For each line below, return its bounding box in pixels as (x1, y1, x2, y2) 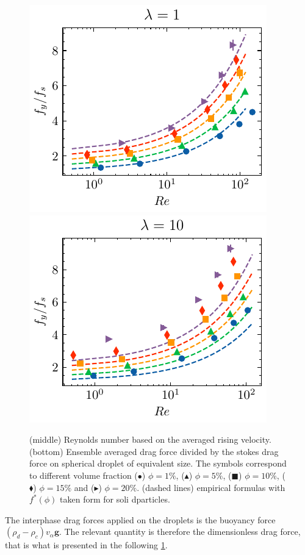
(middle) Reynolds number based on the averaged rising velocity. (29, 433, 271, 446)
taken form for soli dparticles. (60, 493, 170, 506)
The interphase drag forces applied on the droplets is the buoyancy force (5, 513, 276, 526)
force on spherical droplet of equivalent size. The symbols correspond (29, 457, 287, 470)
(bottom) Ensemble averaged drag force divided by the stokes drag (29, 445, 279, 457)
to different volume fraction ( (29, 468, 138, 481)
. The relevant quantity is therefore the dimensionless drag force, (59, 525, 301, 538)
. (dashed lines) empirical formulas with (137, 481, 285, 493)
